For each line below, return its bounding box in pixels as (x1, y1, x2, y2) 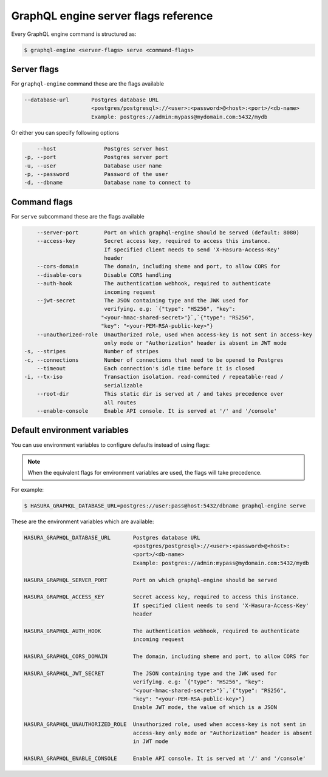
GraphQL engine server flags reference (11, 9, 213, 22)
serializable (104, 382, 143, 388)
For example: (11, 486, 44, 493)
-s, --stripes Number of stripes (24, 348, 159, 355)
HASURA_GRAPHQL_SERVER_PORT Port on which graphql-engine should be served (24, 577, 278, 583)
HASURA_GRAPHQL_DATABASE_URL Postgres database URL (24, 534, 200, 541)
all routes (104, 399, 137, 406)
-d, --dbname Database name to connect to (24, 179, 191, 186)
